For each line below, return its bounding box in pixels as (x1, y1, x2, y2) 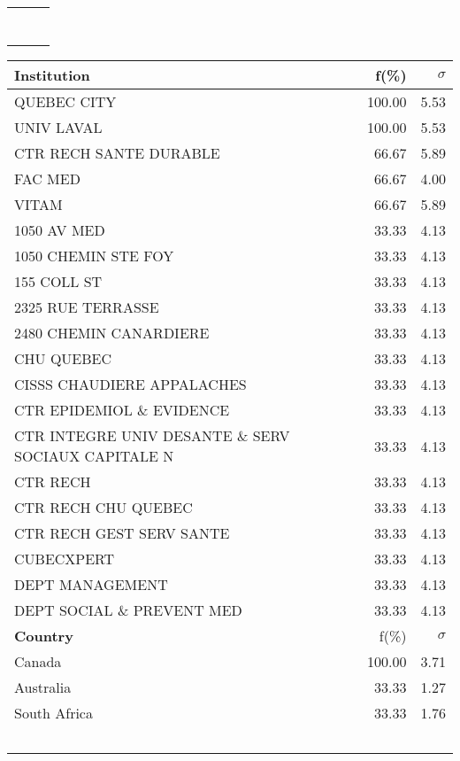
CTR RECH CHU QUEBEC (14, 497, 193, 517)
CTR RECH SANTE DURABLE (14, 143, 220, 163)
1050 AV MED (14, 220, 105, 240)
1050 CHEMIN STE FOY (14, 245, 174, 266)
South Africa (14, 703, 93, 723)
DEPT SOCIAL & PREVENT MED (14, 600, 242, 620)
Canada (14, 651, 62, 672)
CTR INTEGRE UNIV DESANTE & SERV (14, 425, 290, 446)
